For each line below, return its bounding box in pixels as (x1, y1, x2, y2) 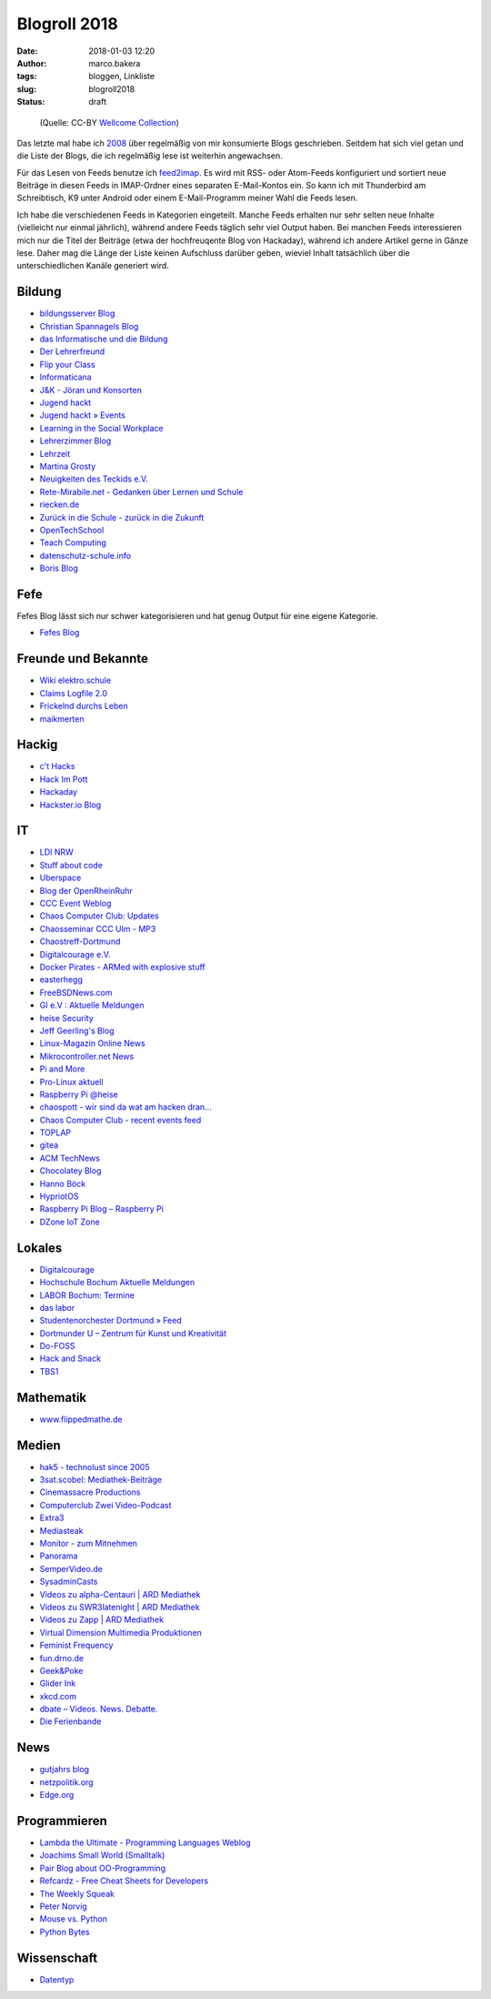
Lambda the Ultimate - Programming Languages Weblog (39, 1837, 251, 1848)
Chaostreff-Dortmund (39, 936, 121, 947)
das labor (39, 1302, 75, 1313)
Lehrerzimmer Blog (39, 435, 112, 446)
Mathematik (16, 1389, 87, 1405)
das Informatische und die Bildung (39, 333, 168, 345)
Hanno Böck (39, 1178, 86, 1189)
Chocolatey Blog (39, 1165, 102, 1176)
